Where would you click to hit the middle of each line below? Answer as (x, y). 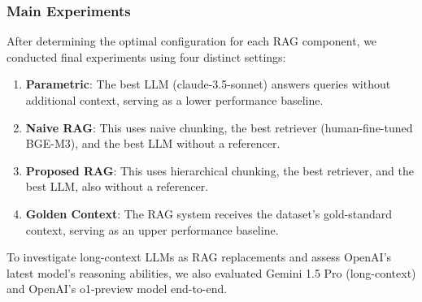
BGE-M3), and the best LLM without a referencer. (153, 143)
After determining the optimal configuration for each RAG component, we (192, 41)
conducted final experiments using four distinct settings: (146, 56)
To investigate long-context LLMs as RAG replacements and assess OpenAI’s (199, 257)
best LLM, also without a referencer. (117, 186)
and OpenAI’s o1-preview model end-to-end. (117, 289)
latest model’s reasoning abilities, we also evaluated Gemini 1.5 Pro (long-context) (211, 272)
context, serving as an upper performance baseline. (152, 229)
